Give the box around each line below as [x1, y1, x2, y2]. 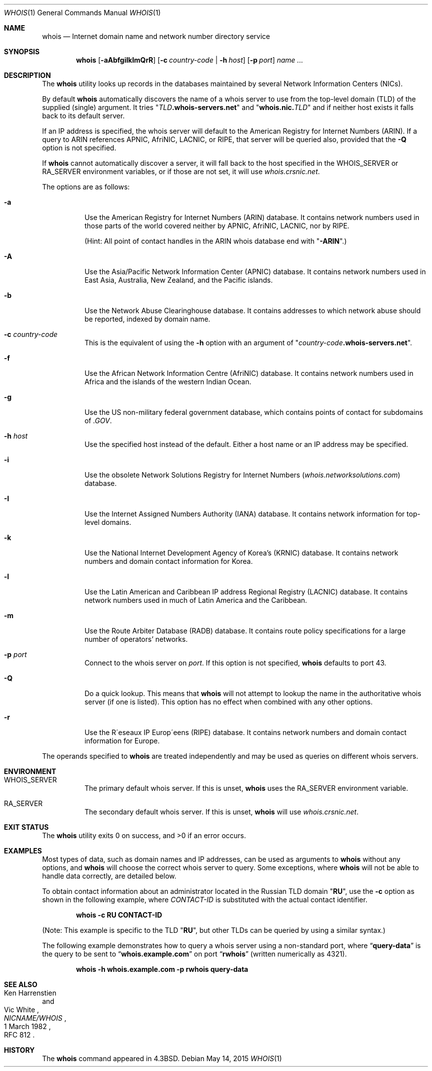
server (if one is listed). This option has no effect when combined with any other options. [84, 698, 373, 706]
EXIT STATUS [4, 823, 49, 831]
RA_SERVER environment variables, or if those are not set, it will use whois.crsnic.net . [42, 167, 320, 176]
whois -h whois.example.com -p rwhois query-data [76, 965, 249, 973]
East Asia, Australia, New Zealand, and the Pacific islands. [84, 276, 273, 284]
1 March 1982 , [4, 1022, 51, 1031]
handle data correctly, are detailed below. [42, 872, 177, 880]
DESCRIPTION [4, 71, 51, 79]
